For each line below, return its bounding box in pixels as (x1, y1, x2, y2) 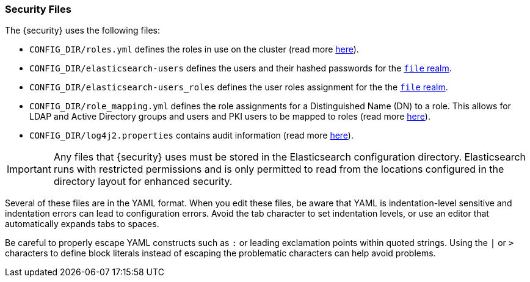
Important (7, 163, 51, 176)
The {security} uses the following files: (5, 25, 161, 36)
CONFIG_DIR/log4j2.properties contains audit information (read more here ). (29, 130, 354, 141)
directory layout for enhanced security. (53, 175, 233, 188)
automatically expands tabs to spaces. (5, 219, 159, 230)
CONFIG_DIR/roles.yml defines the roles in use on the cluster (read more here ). (29, 44, 359, 55)
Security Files (5, 3, 71, 15)
